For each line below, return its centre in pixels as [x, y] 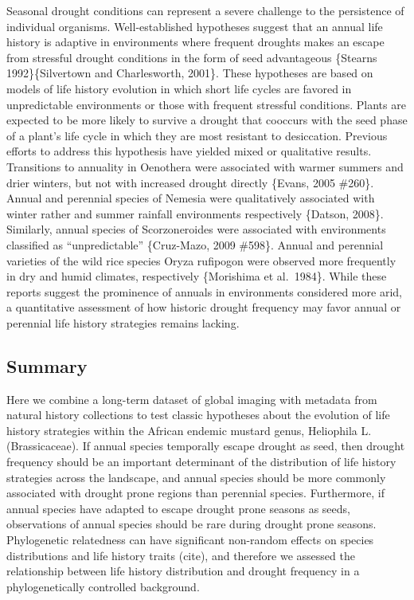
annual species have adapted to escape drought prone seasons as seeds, [178, 508]
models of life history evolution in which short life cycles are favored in [179, 88]
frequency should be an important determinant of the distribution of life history [201, 462]
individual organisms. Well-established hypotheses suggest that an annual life [195, 26]
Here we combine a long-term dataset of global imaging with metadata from [192, 399]
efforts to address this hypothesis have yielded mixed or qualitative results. [189, 151]
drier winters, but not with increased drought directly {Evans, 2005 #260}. [190, 182]
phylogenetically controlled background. [103, 586]
